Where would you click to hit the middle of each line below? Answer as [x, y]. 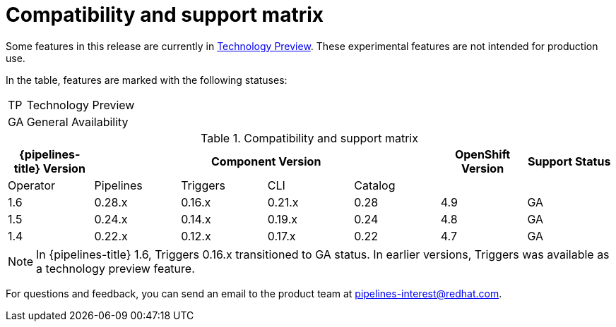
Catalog [375, 185]
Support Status [569, 161]
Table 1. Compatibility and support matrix [309, 138]
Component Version [266, 161]
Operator [32, 185]
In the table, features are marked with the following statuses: [147, 80]
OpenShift [482, 154]
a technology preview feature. [115, 268]
